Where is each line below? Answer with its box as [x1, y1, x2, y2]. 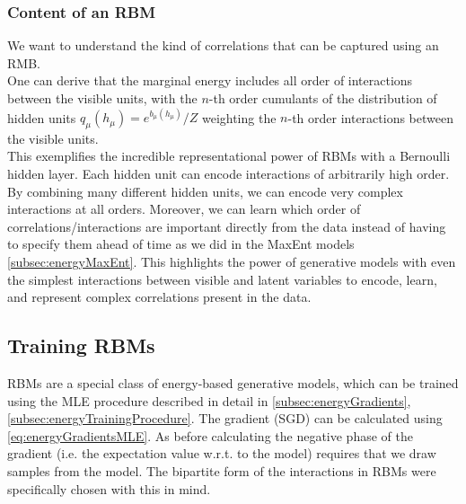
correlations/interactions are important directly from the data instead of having [7, 217, 446, 235]
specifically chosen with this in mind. [7, 479, 211, 498]
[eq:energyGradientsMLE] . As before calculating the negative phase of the [7, 426, 413, 445]
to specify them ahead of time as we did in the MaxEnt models [7, 234, 355, 253]
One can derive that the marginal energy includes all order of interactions [7, 71, 413, 90]
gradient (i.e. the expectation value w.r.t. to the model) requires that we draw [7, 444, 436, 463]
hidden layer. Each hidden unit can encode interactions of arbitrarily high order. [7, 164, 450, 183]
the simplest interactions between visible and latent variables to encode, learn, [7, 270, 437, 288]
